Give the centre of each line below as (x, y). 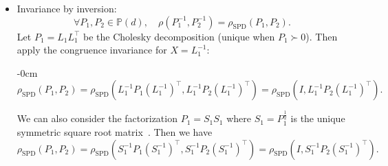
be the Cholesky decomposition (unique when (179, 36)
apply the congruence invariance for (92, 50)
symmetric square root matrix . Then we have (115, 132)
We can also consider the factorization (97, 118)
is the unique (318, 118)
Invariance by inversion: (67, 8)
